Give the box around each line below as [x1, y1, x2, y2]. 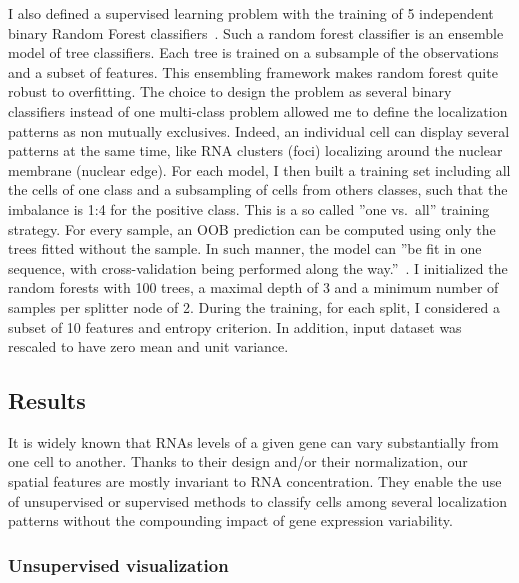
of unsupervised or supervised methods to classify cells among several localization [8, 490, 507, 511]
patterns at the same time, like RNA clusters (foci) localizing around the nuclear [8, 140, 503, 161]
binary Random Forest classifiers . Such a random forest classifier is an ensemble [8, 22, 504, 43]
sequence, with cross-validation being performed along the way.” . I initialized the [8, 257, 508, 278]
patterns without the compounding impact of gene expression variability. [8, 510, 453, 531]
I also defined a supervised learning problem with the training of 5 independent [8, 3, 494, 23]
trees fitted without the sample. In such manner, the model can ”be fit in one [8, 238, 482, 259]
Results [8, 385, 86, 416]
